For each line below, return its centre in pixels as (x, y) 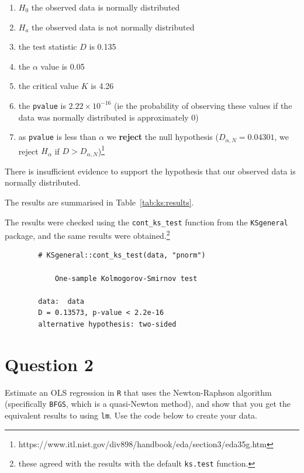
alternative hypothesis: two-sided (107, 325)
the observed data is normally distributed (106, 7)
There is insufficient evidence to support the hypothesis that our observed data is (150, 171)
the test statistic (48, 47)
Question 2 (49, 364)
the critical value (49, 86)
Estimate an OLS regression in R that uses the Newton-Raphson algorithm (138, 392)
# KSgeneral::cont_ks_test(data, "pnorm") (122, 256)
